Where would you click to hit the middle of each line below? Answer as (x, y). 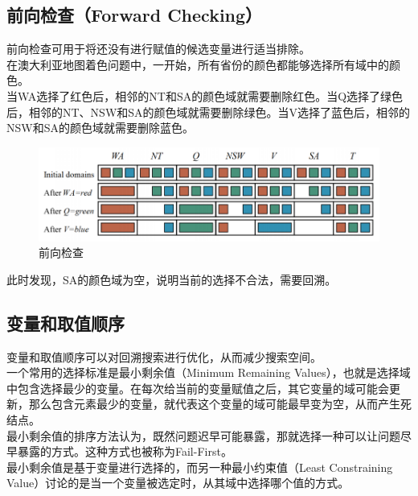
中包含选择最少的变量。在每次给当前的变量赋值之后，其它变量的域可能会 (198, 388)
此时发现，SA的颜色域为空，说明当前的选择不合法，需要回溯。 (172, 279)
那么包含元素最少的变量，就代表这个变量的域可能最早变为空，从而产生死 (220, 404)
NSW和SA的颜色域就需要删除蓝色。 (100, 128)
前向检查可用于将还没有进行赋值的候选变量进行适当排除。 (158, 49)
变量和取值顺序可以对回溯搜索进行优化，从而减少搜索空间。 (164, 356)
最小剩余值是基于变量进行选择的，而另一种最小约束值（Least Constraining (200, 467)
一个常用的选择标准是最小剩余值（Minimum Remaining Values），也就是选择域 (209, 372)
